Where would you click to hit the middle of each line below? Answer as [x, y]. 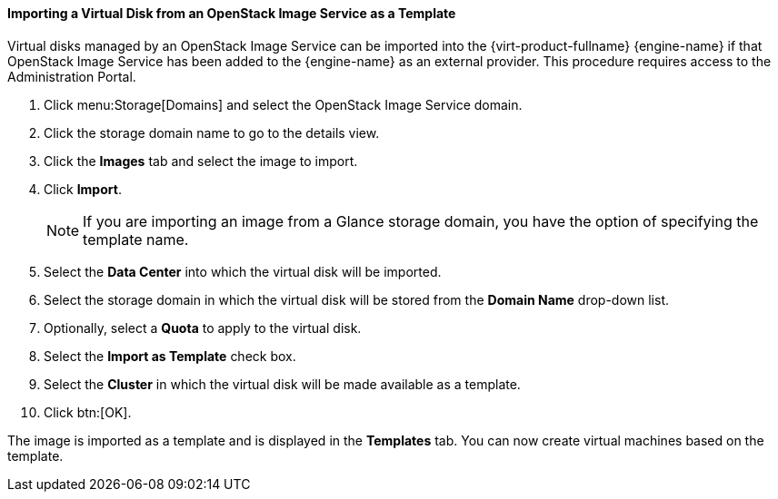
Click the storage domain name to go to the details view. [212, 132]
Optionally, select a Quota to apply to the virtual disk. [203, 328]
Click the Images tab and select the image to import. [201, 161]
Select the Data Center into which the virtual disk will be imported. [243, 271]
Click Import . [83, 189]
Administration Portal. [72, 76]
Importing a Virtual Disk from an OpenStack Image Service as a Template [232, 13]
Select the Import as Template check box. [170, 356]
